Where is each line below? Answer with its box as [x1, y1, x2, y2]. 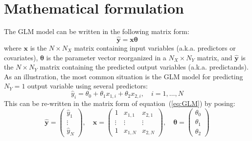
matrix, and [197, 52, 232, 62]
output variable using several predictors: [27, 81, 148, 91]
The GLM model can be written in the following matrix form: [4, 26, 189, 36]
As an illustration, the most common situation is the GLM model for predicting [4, 71, 243, 81]
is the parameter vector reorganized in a [46, 52, 166, 62]
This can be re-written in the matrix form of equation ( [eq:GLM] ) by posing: [4, 98, 235, 108]
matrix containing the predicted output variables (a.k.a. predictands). [40, 62, 249, 72]
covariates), [4, 52, 38, 62]
